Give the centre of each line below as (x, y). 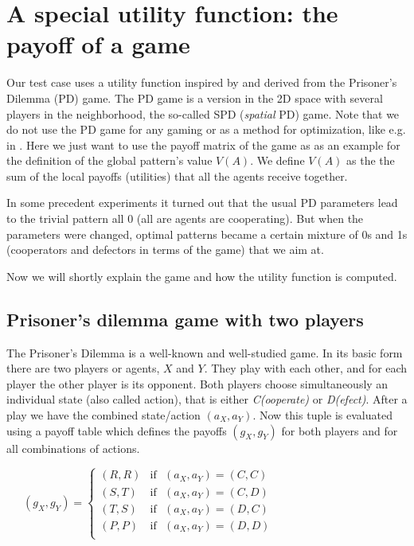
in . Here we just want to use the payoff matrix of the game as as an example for (203, 144)
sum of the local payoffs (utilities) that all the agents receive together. (177, 175)
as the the (371, 160)
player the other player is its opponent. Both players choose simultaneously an (197, 383)
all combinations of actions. (73, 448)
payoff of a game (98, 44)
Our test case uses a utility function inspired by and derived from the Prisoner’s (202, 82)
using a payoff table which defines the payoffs (117, 430)
